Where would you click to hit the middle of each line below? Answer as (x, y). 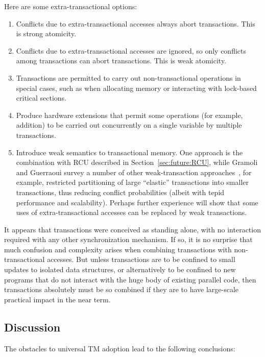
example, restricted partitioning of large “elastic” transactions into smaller (132, 182)
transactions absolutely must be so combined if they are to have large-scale (122, 289)
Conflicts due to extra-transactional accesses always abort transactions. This (136, 23)
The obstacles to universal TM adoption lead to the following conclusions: (120, 348)
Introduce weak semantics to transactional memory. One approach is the (129, 152)
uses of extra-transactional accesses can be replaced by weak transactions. (131, 212)
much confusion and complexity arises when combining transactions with (118, 249)
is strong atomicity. (46, 33)
